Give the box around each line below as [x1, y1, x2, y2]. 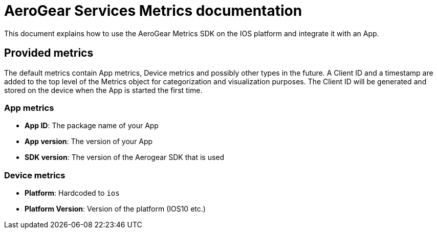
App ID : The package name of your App [25, 121, 159, 130]
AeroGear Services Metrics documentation [4, 2, 302, 19]
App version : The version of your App [25, 137, 153, 146]
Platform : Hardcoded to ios [25, 189, 120, 198]
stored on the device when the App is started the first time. [4, 85, 203, 95]
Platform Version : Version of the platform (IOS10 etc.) [25, 204, 206, 214]
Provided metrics [4, 46, 94, 60]
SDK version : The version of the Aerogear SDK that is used [25, 153, 225, 162]
